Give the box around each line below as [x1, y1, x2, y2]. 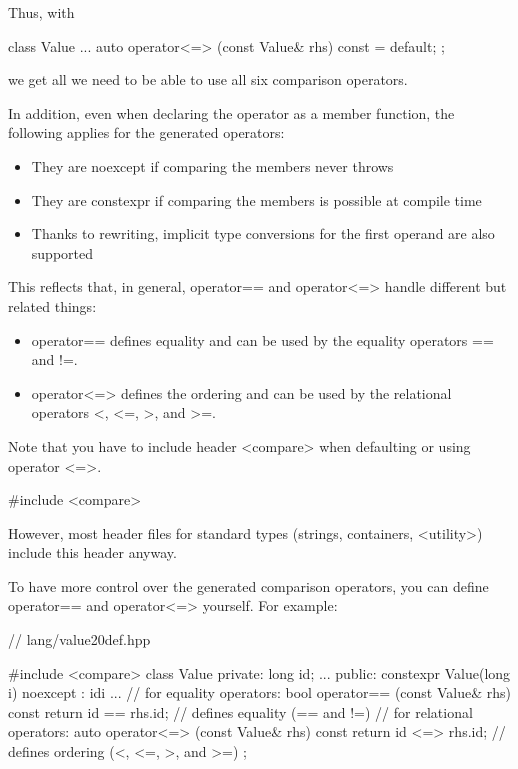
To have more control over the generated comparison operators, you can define [8, 575, 489, 596]
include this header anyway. [8, 542, 177, 563]
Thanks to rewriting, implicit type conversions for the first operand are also [31, 223, 495, 244]
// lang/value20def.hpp [8, 629, 151, 650]
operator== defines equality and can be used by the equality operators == [31, 329, 494, 350]
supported [31, 242, 93, 263]
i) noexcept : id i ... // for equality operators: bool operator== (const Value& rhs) [8, 682, 511, 703]
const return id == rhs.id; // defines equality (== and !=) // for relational [8, 701, 473, 722]
